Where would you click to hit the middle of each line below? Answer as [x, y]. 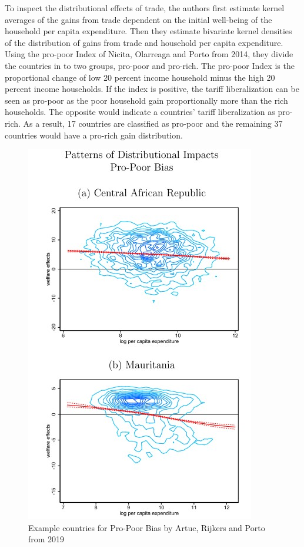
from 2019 [46, 539]
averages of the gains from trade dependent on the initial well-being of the [138, 19]
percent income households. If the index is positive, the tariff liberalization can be [152, 89]
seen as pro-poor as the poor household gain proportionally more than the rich [146, 100]
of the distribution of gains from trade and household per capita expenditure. [144, 42]
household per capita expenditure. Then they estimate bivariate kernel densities [148, 31]
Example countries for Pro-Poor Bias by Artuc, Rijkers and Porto [147, 527]
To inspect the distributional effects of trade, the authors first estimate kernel [145, 8]
